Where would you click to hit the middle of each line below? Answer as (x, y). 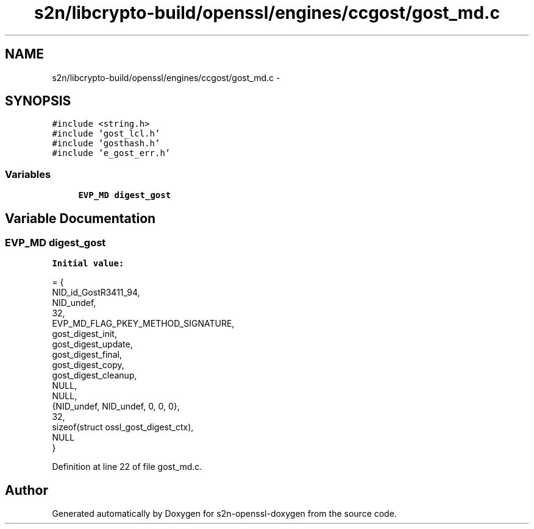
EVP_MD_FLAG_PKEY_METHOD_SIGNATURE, (143, 324)
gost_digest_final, (87, 355)
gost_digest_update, (92, 344)
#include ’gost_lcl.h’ (106, 134)
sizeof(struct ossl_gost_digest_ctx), (123, 427)
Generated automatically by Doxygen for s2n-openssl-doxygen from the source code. (224, 514)
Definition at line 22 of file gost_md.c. (127, 467)
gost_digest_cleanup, (94, 375)
